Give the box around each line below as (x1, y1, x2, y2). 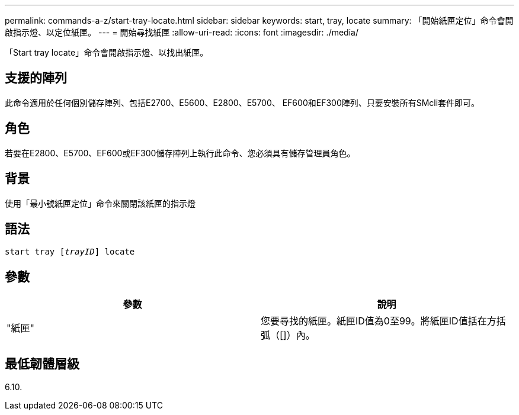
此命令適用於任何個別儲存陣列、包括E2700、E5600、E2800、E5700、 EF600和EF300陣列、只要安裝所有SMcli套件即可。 (5, 97, 480, 108)
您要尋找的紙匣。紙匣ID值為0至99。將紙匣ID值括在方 (261, 315, 496, 327)
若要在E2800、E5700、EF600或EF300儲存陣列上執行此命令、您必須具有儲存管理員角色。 (5, 147, 355, 158)
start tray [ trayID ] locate (5, 247, 135, 257)
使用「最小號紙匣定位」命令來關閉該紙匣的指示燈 (5, 198, 196, 208)
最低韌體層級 (5, 356, 79, 371)
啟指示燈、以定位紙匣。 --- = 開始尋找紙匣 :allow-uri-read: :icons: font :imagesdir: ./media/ (5, 27, 358, 37)
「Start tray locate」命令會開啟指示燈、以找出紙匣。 (5, 47, 209, 57)
